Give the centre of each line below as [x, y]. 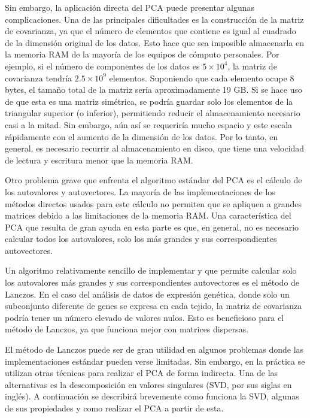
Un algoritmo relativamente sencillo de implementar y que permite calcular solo [151, 270]
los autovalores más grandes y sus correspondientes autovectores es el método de [152, 282]
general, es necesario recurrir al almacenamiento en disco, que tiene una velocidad [155, 148]
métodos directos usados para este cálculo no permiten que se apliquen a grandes [154, 203]
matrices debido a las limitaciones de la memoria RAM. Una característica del [148, 215]
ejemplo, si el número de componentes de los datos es [102, 66]
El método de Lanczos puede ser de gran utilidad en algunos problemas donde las [154, 349]
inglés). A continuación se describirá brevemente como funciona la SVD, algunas [152, 396]
